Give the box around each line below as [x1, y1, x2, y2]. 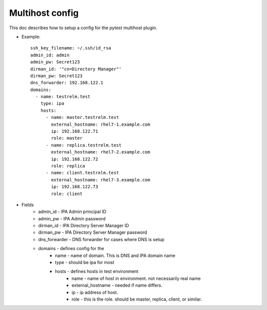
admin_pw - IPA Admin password [38, 215, 106, 221]
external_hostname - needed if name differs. [72, 282, 163, 288]
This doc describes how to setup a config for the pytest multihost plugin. [9, 25, 158, 31]
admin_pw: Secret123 [30, 59, 80, 65]
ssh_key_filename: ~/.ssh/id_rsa [30, 45, 111, 51]
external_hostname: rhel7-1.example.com [51, 121, 150, 127]
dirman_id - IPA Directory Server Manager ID [38, 223, 130, 229]
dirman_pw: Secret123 [30, 73, 83, 79]
